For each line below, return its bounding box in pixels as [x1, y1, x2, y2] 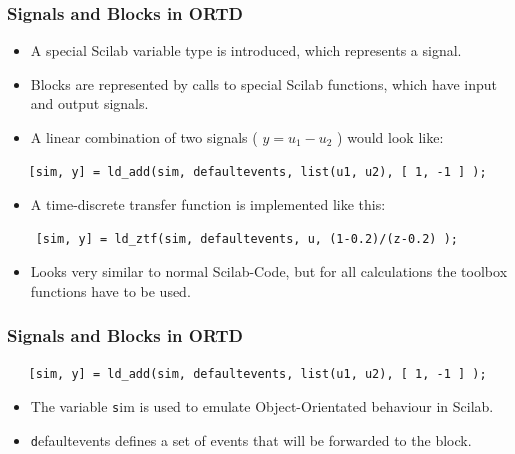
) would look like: [337, 127, 444, 147]
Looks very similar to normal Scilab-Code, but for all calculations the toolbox [30, 261, 508, 282]
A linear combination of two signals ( [30, 127, 258, 147]
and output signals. [30, 93, 149, 114]
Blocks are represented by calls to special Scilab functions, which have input [30, 73, 497, 94]
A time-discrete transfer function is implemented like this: [30, 194, 386, 215]
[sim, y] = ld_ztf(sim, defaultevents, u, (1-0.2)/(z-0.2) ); [35, 231, 459, 246]
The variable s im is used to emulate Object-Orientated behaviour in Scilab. [30, 396, 494, 417]
